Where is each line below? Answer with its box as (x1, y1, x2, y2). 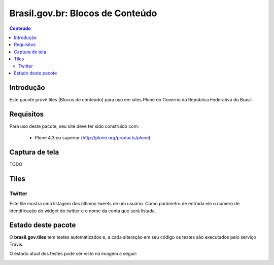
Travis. (9, 241, 24, 247)
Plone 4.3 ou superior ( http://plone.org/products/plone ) (35, 135, 151, 141)
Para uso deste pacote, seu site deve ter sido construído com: (9, 123, 139, 129)
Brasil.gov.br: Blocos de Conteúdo (9, 8, 157, 19)
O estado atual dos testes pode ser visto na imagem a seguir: (9, 251, 138, 257)
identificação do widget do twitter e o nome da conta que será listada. (9, 208, 156, 214)
